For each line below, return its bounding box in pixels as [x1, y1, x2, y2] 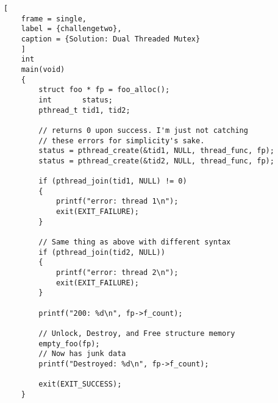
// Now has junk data [38, 349, 126, 358]
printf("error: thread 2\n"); [55, 268, 179, 277]
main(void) [21, 65, 65, 74]
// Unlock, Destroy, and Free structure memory [38, 329, 235, 338]
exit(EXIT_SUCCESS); [38, 380, 122, 389]
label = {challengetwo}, [21, 24, 122, 34]
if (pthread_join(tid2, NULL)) [38, 248, 165, 257]
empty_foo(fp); [38, 339, 100, 348]
